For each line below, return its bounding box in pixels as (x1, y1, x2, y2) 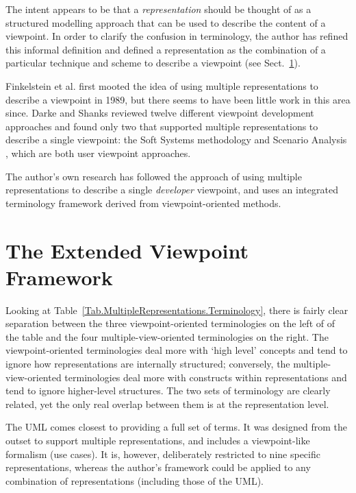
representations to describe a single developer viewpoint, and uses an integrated (5, 182, 338, 197)
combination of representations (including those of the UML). (5, 473, 264, 488)
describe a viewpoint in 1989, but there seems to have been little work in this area (5, 92, 351, 106)
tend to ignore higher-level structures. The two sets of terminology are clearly (5, 383, 331, 398)
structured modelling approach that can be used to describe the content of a (5, 15, 326, 29)
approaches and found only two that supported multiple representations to (5, 119, 318, 133)
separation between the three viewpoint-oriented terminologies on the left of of (5, 316, 335, 330)
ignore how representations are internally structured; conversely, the (5, 357, 290, 370)
